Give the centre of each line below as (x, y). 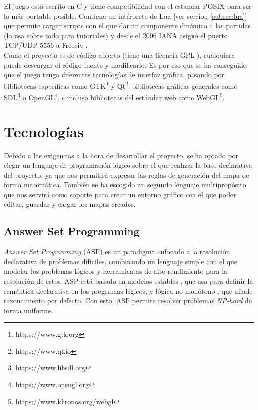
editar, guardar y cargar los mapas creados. (70, 204)
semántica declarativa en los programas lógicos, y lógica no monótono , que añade (128, 290)
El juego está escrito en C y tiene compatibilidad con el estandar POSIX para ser (128, 6)
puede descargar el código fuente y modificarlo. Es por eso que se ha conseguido (125, 64)
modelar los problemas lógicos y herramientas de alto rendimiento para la (116, 271)
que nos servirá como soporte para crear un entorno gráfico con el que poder (120, 194)
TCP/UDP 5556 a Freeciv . (46, 45)
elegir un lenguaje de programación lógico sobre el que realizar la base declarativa (128, 165)
